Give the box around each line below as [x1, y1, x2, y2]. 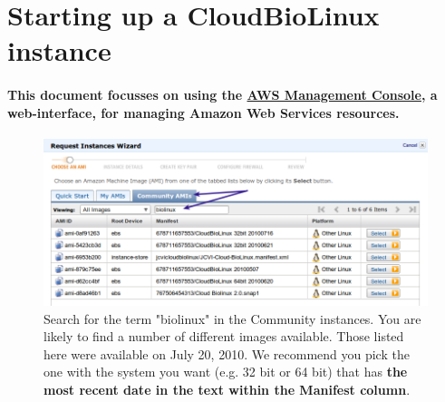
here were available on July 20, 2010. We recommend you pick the [44, 344, 410, 363]
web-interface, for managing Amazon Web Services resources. [7, 103, 400, 122]
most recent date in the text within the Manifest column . [44, 380, 411, 398]
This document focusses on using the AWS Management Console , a [7, 85, 438, 104]
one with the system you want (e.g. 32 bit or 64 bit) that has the [44, 362, 408, 381]
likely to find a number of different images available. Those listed [44, 327, 404, 346]
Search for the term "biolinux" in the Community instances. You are [44, 309, 421, 328]
